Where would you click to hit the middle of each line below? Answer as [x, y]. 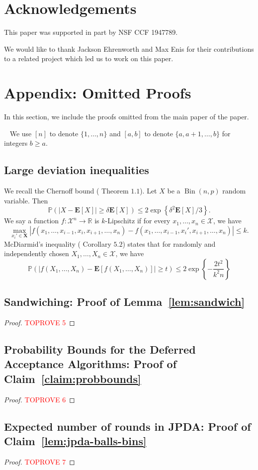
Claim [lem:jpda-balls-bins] [75, 441]
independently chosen [37, 253]
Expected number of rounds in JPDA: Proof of [128, 426]
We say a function [32, 221]
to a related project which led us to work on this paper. [89, 58]
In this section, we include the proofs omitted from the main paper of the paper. [127, 117]
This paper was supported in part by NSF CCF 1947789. [91, 32]
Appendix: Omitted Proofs [98, 93]
